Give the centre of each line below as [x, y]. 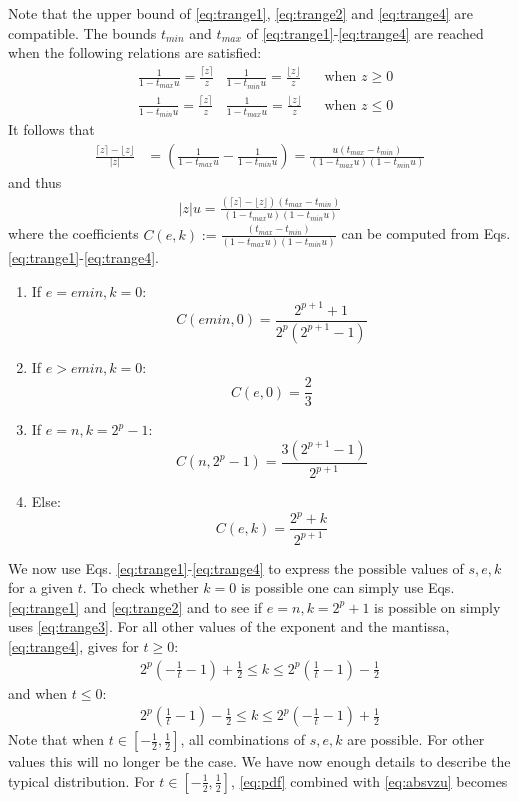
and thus [35, 182]
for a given [40, 587]
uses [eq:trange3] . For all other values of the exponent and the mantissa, [229, 626]
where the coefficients [73, 233]
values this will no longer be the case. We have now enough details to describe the [259, 761]
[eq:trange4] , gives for [73, 646]
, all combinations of [243, 739]
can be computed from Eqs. [426, 233]
